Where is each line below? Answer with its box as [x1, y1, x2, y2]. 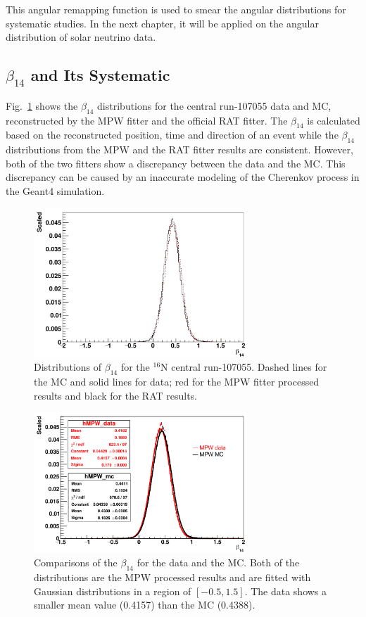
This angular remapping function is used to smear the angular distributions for [6, 2, 346, 16]
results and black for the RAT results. [34, 388, 198, 402]
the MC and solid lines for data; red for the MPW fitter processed [34, 374, 320, 389]
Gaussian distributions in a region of [34, 583, 191, 598]
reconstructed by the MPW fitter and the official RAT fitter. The [6, 113, 288, 127]
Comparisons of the [34, 555, 118, 570]
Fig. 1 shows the [6, 98, 78, 113]
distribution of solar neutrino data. [6, 30, 156, 44]
